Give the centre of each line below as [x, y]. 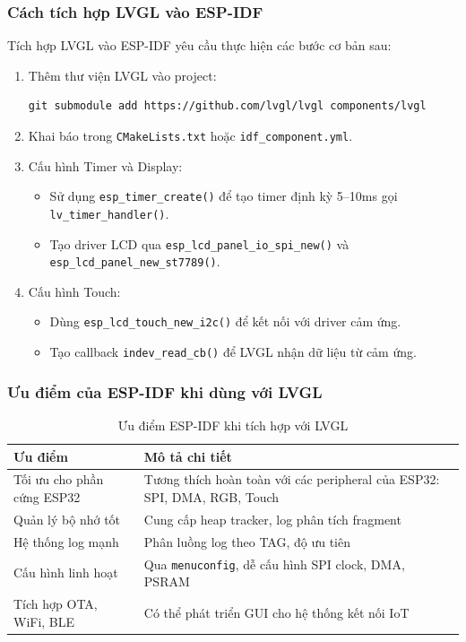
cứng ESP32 [47, 497]
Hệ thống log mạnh [66, 541]
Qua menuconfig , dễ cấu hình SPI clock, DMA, [274, 564]
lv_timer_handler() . [109, 213]
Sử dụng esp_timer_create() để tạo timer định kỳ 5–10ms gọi [224, 196]
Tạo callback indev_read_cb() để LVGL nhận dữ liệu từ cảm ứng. [233, 352]
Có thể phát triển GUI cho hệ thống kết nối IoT [276, 612]
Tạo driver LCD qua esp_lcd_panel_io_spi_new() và [199, 243]
